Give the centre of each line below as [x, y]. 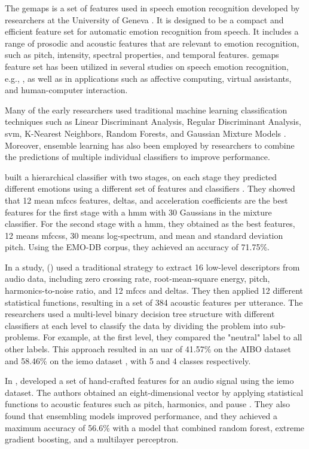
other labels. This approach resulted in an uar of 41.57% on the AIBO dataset [148, 349]
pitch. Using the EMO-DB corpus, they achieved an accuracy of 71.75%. [137, 247]
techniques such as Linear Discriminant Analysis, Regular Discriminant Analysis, [153, 122]
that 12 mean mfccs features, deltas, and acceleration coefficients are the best [146, 200]
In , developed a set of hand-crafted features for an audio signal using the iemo [149, 381]
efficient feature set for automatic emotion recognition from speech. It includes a [152, 31]
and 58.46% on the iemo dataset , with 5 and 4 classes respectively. [128, 360]
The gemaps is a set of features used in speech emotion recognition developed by [152, 8]
